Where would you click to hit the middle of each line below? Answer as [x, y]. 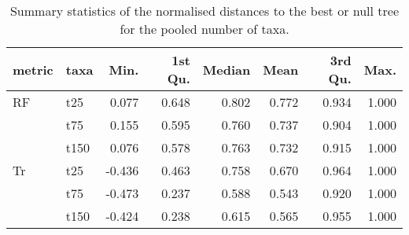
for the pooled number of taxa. [204, 29]
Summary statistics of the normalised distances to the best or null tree [204, 11]
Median [227, 69]
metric [33, 69]
